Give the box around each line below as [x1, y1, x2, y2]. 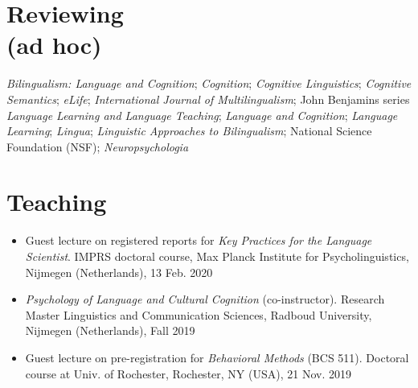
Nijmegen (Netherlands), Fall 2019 [25, 322, 195, 339]
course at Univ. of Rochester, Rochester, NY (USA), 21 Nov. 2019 [25, 365, 351, 382]
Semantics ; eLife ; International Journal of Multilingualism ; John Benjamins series [6, 90, 410, 107]
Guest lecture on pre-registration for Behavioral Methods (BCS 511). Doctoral [25, 349, 409, 365]
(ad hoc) [6, 28, 102, 61]
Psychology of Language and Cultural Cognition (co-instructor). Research [25, 291, 385, 308]
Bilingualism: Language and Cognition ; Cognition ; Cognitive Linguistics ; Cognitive [6, 75, 412, 92]
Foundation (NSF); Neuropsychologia [6, 138, 189, 155]
